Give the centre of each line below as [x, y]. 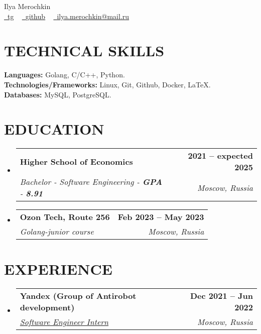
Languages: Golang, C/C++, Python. [64, 75]
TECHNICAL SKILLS [84, 50]
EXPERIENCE [58, 269]
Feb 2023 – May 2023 [161, 217]
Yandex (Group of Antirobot [78, 296]
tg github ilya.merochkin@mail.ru [69, 16]
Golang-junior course [57, 232]
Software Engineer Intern [64, 322]
